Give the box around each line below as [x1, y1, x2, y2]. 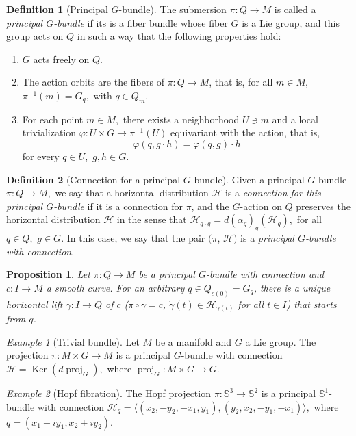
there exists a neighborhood [123, 112, 240, 126]
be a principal [138, 267, 195, 281]
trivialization [22, 125, 77, 140]
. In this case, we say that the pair [61, 231, 205, 245]
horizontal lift [6, 296, 63, 311]
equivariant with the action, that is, [170, 125, 320, 140]
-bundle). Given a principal [190, 172, 305, 186]
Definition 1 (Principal [6, 2, 108, 16]
